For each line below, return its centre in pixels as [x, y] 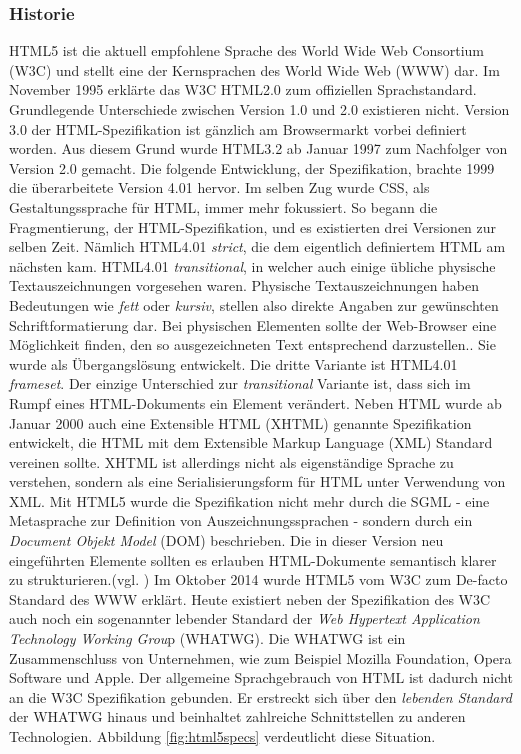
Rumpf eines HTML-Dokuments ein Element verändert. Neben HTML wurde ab [255, 402]
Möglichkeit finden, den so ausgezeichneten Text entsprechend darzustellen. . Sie [252, 344]
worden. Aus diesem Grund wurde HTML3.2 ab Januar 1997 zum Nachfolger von [258, 148]
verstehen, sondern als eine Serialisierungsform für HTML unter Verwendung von [257, 481]
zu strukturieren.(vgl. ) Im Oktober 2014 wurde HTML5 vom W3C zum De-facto [258, 579]
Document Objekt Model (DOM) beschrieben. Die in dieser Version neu [226, 540]
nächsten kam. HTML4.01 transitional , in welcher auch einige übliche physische [252, 265]
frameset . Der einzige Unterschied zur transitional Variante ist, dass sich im [240, 383]
